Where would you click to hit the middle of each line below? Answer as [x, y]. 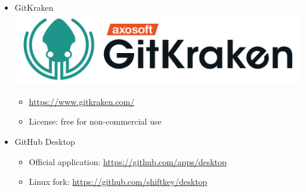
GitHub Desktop [45, 141]
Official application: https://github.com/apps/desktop [128, 161]
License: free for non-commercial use [95, 121]
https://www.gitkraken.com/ [82, 101]
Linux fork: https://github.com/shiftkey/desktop [118, 182]
